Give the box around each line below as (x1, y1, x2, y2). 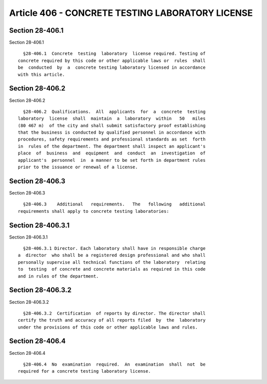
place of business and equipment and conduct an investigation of (18, 150, 206, 156)
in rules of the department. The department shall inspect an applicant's (18, 144, 206, 149)
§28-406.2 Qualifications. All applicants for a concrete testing (23, 109, 206, 114)
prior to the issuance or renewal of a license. (18, 164, 138, 170)
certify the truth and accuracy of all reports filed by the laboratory (18, 317, 206, 323)
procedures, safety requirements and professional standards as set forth (18, 137, 206, 142)
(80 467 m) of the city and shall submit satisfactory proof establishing (18, 123, 206, 128)
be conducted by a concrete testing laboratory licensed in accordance (18, 65, 206, 70)
